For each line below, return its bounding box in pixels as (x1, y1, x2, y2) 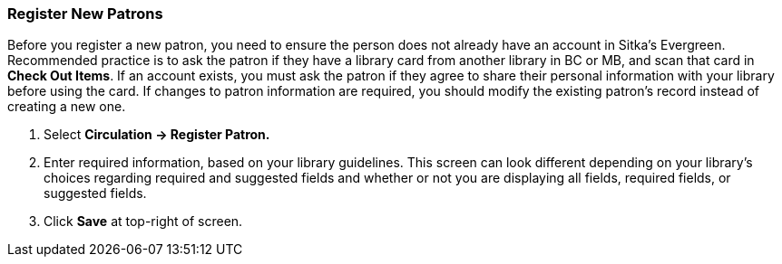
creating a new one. (7, 99, 126, 115)
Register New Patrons (7, 5, 163, 23)
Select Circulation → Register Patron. (44, 127, 270, 143)
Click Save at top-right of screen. (44, 213, 243, 230)
